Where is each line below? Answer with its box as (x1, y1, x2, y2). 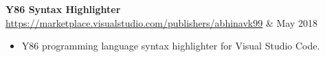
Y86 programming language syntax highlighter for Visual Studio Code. (21, 38, 320, 53)
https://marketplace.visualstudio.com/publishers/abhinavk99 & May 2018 (5, 15, 317, 30)
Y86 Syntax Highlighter (5, 2, 121, 16)
